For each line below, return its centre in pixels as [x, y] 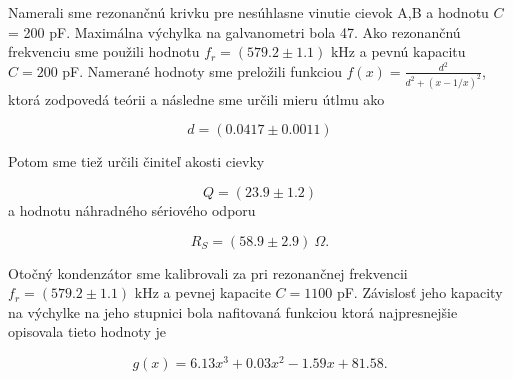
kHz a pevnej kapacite [202, 292]
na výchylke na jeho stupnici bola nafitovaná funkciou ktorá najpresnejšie [233, 311]
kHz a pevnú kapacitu [398, 51]
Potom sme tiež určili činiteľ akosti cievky [136, 161]
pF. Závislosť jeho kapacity [419, 292]
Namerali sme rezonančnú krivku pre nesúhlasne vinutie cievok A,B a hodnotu [248, 12]
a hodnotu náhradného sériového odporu [132, 209]
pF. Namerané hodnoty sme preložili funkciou [202, 70]
